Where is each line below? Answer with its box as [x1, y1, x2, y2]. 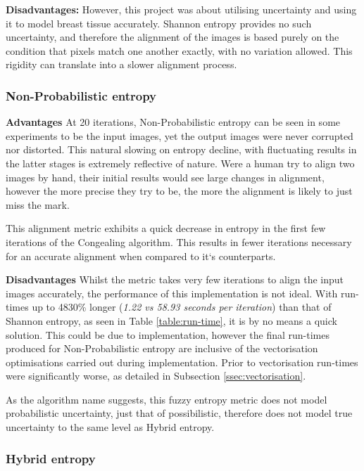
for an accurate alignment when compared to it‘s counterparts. [6, 248, 276, 263]
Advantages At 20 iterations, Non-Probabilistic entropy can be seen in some [6, 115, 341, 129]
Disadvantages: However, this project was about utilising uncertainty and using [6, 2, 357, 16]
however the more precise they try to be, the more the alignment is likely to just [6, 183, 353, 198]
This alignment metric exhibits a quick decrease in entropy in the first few [6, 221, 326, 235]
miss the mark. [6, 197, 70, 212]
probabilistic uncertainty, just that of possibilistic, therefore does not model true [6, 406, 353, 420]
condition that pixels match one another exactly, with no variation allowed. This [6, 43, 353, 58]
